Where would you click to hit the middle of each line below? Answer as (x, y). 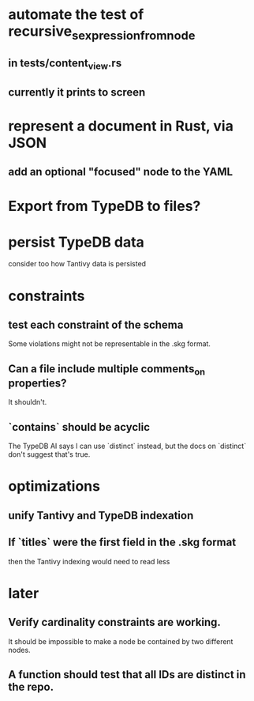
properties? (37, 384)
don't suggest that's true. (49, 454)
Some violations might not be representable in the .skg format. (110, 344)
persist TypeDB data (76, 242)
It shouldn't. (28, 402)
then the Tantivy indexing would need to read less (89, 561)
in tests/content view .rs (65, 64)
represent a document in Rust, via (121, 126)
